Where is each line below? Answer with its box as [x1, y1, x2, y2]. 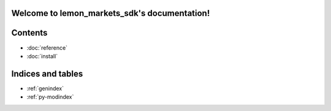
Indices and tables [11, 68, 83, 79]
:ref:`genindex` [26, 85, 64, 92]
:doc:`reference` [26, 44, 67, 52]
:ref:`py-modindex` [26, 93, 74, 101]
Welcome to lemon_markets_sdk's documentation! [11, 8, 210, 18]
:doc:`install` [26, 52, 58, 59]
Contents [11, 28, 48, 38]
